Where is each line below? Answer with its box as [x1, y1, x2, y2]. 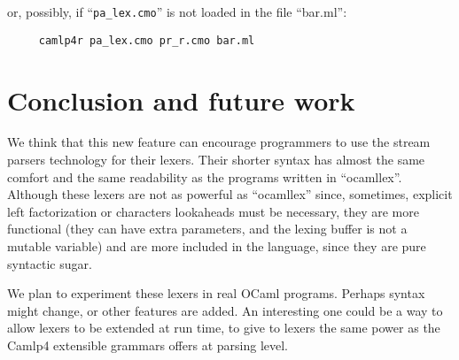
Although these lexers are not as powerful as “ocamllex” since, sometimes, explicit [7, 185, 453, 203]
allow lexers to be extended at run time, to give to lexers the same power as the [7, 318, 440, 337]
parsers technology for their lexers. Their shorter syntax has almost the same [7, 150, 425, 169]
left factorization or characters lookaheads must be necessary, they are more [7, 202, 419, 220]
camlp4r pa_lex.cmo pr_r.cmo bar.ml [38, 34, 255, 47]
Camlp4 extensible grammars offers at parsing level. [7, 335, 288, 354]
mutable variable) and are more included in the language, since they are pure [7, 237, 426, 255]
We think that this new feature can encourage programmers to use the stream [7, 133, 431, 151]
